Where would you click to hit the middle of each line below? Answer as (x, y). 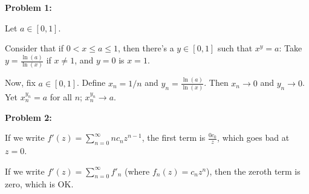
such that (235, 48)
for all (61, 97)
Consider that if (34, 48)
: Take (291, 48)
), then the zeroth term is (253, 171)
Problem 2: (28, 117)
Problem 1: (28, 7)
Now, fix (20, 82)
